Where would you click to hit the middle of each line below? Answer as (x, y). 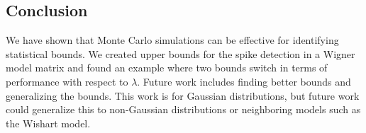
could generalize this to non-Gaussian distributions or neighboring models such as (183, 109)
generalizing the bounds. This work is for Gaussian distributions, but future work (183, 95)
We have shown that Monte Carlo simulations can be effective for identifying (172, 40)
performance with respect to (67, 81)
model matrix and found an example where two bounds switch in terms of (167, 68)
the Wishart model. (48, 123)
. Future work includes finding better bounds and (244, 81)
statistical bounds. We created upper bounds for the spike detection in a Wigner (181, 53)
